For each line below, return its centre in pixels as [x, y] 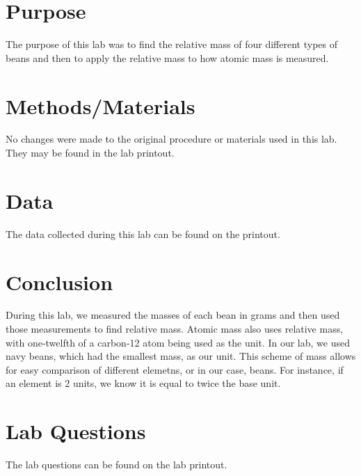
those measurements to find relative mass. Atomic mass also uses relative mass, [175, 329]
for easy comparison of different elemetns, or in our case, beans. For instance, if [175, 369]
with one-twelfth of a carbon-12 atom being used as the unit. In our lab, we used [178, 342]
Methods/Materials [101, 105]
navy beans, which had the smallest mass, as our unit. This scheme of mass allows [181, 356]
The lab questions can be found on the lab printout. [117, 465]
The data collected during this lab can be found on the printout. [143, 233]
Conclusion [59, 281]
